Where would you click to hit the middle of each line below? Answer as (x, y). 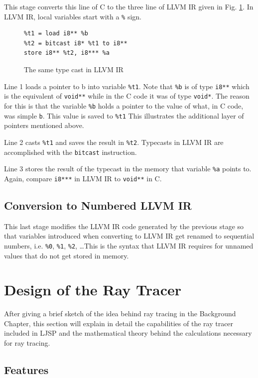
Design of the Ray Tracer (93, 290)
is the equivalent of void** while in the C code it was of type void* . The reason (127, 96)
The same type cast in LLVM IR (74, 69)
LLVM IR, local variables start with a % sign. (73, 16)
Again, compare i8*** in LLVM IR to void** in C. (83, 178)
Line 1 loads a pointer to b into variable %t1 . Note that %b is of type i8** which (127, 86)
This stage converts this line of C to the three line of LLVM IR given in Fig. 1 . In (129, 6)
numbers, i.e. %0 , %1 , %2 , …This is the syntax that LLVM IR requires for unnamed (129, 245)
